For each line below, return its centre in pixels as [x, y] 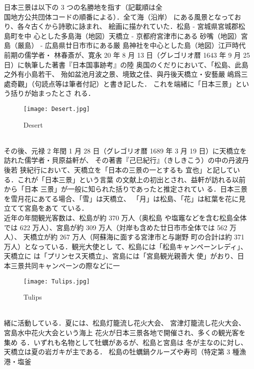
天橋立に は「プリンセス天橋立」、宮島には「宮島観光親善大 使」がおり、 [121, 256]
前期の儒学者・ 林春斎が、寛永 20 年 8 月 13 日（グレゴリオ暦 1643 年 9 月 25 [127, 54]
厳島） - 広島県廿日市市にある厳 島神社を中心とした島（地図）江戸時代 [131, 45]
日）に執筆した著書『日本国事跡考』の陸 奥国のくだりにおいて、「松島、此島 [126, 64]
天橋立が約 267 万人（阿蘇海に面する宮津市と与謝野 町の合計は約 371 [134, 237]
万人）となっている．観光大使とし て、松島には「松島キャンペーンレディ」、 [126, 246]
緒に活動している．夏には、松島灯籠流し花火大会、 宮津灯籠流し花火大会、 [125, 323]
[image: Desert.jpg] [57, 109]
